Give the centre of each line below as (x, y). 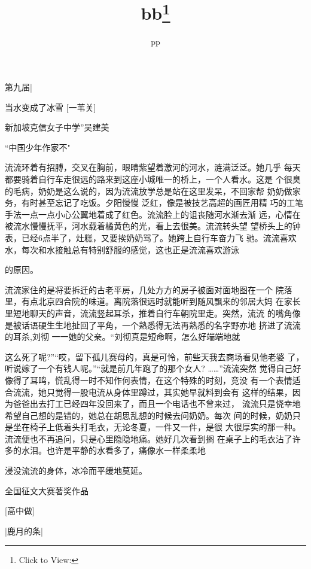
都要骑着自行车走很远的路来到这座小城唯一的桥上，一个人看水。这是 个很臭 (153, 179)
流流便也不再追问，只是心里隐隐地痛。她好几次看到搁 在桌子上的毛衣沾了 (149, 438)
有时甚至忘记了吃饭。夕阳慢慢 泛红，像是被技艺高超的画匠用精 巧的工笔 (162, 203)
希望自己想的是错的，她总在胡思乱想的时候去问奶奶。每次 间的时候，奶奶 (149, 415)
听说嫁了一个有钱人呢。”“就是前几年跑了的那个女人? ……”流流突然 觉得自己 (149, 368)
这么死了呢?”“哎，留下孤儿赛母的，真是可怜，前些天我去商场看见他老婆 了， (155, 356)
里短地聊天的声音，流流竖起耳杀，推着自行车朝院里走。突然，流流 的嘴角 (149, 313)
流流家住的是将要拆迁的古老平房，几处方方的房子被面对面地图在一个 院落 (149, 289)
